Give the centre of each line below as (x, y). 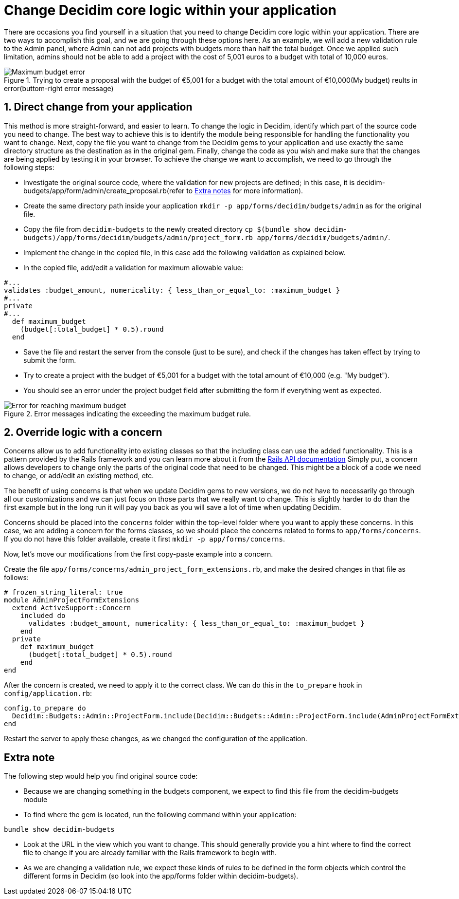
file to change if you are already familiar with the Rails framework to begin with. (150, 853)
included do (43, 616)
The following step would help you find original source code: (101, 776)
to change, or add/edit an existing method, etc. (79, 476)
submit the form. (50, 360)
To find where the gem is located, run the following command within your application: (160, 815)
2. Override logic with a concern (83, 432)
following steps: (29, 167)
